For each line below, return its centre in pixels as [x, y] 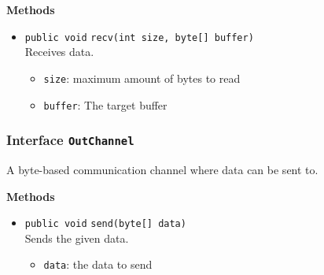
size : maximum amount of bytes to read [142, 78]
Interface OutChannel [70, 140]
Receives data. [59, 52]
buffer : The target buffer [105, 104]
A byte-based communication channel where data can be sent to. [162, 169]
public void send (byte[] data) [105, 224]
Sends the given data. [77, 238]
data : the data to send [98, 264]
